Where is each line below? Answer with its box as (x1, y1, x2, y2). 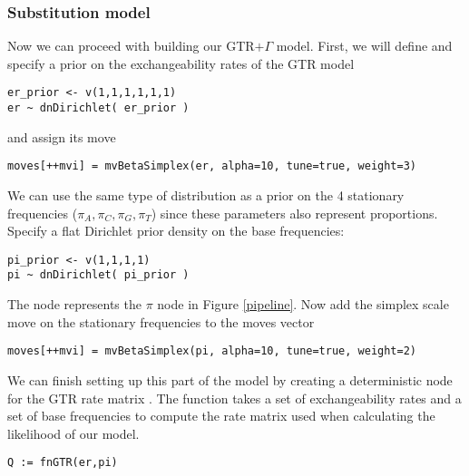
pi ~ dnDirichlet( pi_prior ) (7, 268, 190, 282)
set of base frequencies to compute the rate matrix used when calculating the (7, 406, 435, 425)
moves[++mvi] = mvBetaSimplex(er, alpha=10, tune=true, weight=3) (7, 160, 417, 173)
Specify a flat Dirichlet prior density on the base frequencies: (7, 221, 345, 240)
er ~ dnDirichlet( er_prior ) (7, 102, 190, 115)
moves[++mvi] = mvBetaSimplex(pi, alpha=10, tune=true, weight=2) (7, 345, 417, 358)
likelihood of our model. (7, 423, 140, 442)
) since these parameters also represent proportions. (151, 203, 438, 222)
